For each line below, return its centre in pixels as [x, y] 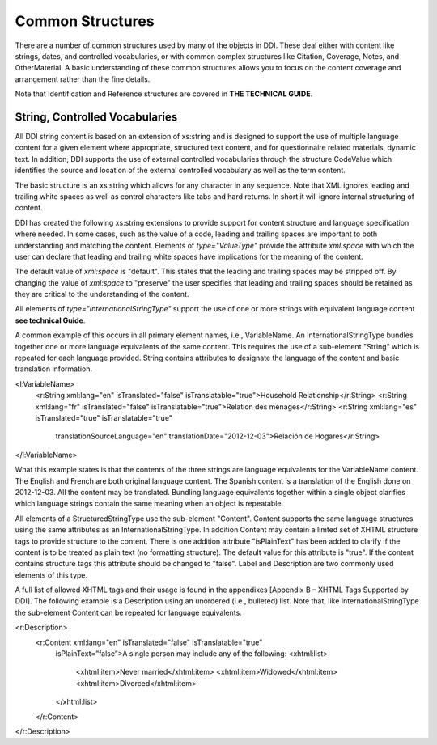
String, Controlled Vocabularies [96, 117]
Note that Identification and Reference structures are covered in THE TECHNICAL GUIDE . [164, 94]
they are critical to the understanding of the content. [102, 294]
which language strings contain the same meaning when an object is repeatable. [149, 504]
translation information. [54, 369]
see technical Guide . [50, 320]
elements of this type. [51, 575]
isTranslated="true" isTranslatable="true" [104, 418]
